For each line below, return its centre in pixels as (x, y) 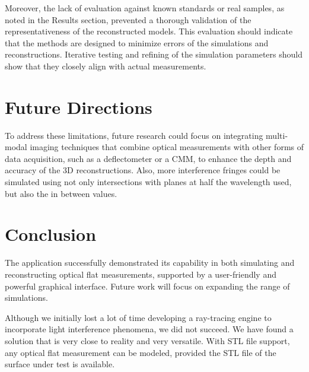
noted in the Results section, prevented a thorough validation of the (128, 19)
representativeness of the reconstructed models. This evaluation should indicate (149, 31)
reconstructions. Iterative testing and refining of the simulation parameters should (154, 54)
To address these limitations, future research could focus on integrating (134, 135)
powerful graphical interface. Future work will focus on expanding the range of (147, 286)
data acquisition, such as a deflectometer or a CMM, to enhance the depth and (148, 158)
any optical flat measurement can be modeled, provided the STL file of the (141, 352)
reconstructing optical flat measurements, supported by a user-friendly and (141, 274)
